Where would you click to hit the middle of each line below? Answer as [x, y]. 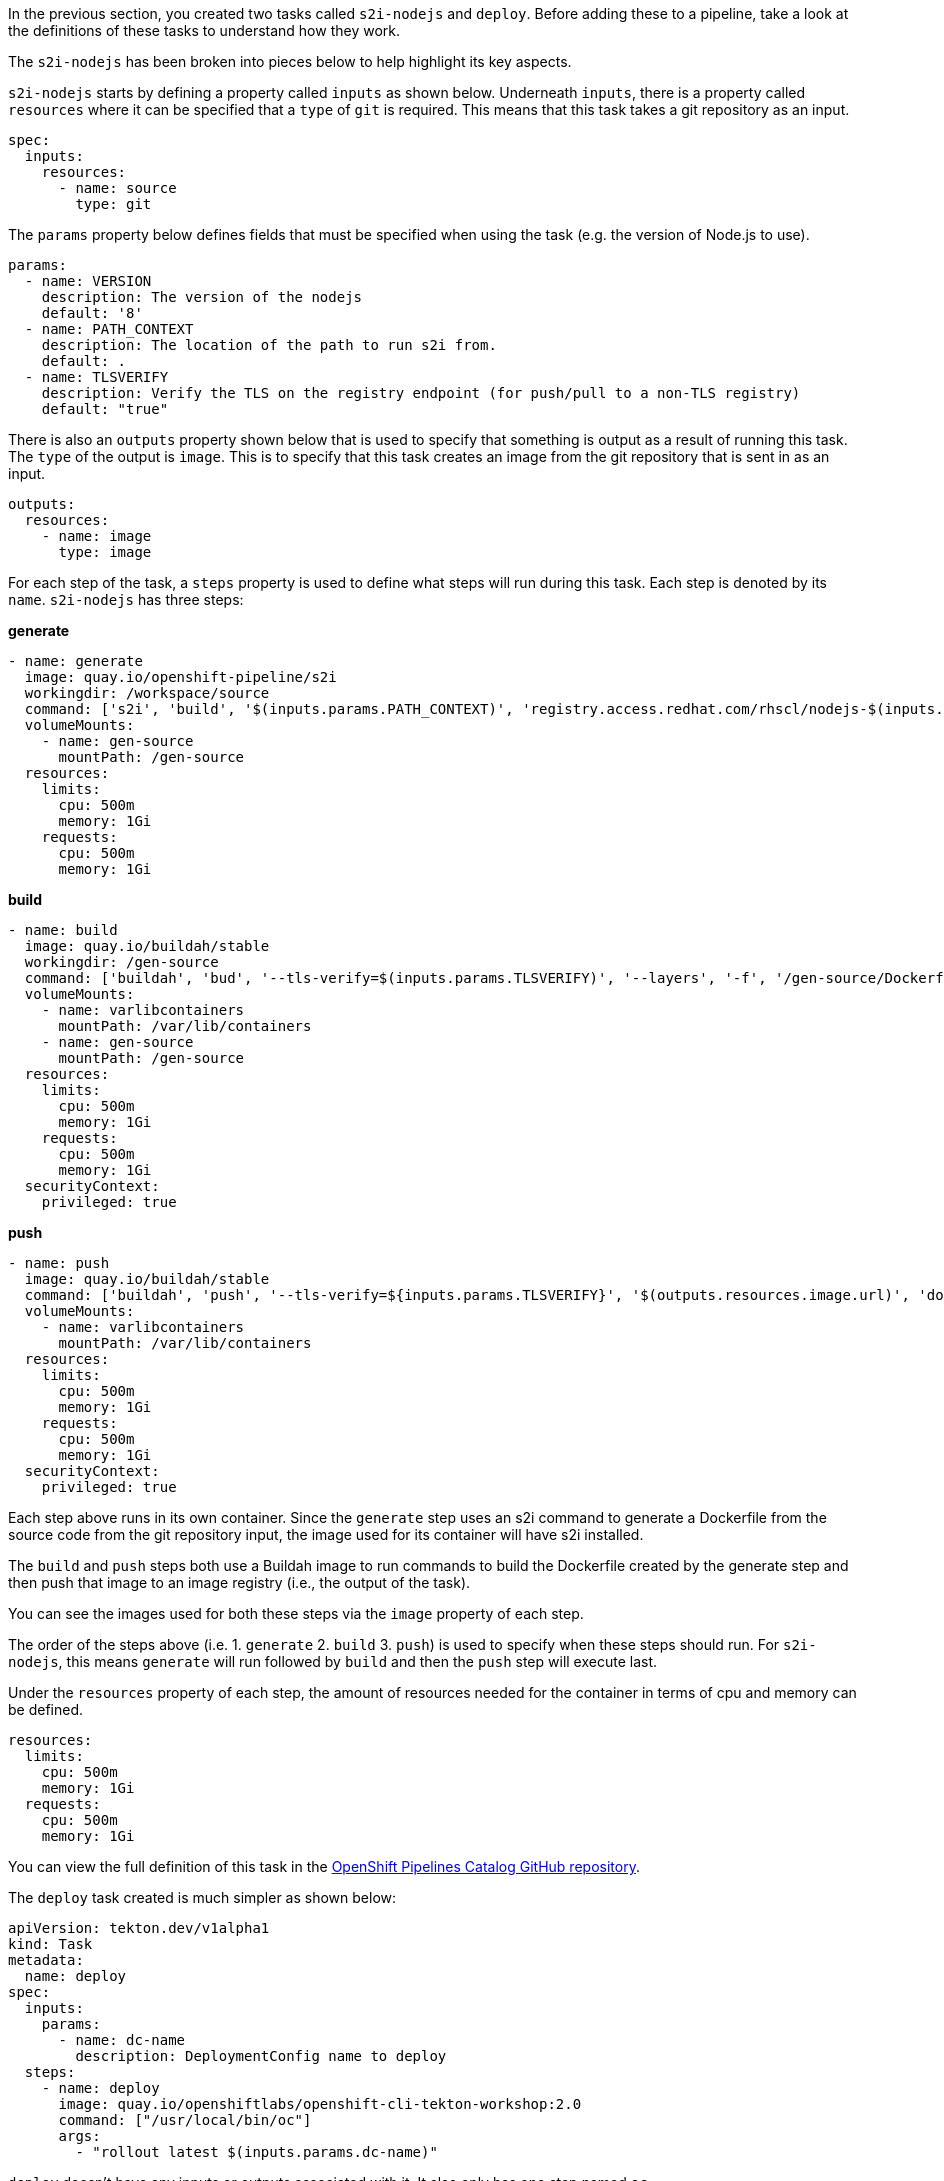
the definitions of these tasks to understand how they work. [204, 30]
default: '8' [92, 313]
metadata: [46, 1960]
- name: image [96, 536]
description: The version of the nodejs [202, 297]
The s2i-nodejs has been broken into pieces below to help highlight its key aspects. [290, 61]
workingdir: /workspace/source [147, 693]
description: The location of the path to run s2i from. [269, 345]
